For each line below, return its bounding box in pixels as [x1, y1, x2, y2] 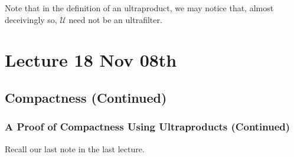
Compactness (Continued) [5, 88, 167, 106]
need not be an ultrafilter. [68, 13, 162, 25]
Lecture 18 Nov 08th [5, 48, 177, 72]
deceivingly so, [5, 13, 57, 25]
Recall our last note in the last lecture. [5, 142, 145, 155]
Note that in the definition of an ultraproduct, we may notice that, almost [5, 2, 274, 14]
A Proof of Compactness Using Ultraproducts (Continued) [5, 119, 290, 134]
